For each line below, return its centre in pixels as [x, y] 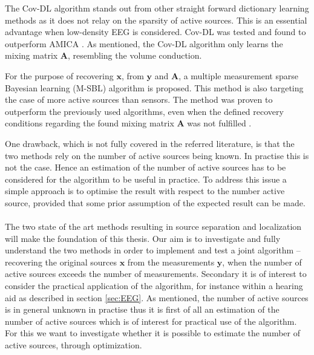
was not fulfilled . [219, 123]
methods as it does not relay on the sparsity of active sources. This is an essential [156, 20]
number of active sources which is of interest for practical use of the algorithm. [151, 321]
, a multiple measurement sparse [238, 75]
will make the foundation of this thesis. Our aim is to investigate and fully [143, 238]
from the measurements [171, 262]
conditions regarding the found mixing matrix [90, 123]
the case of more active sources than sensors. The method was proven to [139, 99]
